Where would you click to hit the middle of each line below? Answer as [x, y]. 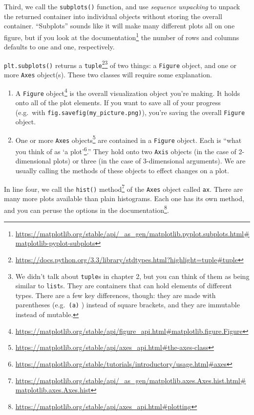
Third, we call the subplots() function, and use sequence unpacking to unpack [122, 6]
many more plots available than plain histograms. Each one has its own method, [124, 198]
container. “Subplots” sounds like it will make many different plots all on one [119, 26]
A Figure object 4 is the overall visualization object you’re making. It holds [128, 92]
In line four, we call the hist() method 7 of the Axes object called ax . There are [123, 188]
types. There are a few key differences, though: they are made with [116, 295]
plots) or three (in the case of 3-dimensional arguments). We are [149, 161]
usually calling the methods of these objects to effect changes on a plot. [122, 171]
